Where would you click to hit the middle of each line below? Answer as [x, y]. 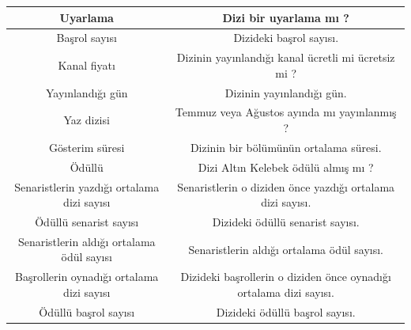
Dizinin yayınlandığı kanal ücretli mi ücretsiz [286, 57]
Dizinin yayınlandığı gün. [286, 92]
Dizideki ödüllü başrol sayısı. [286, 311]
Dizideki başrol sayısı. [286, 38]
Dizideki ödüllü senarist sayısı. [286, 222]
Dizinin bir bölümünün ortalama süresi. [286, 147]
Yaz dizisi [87, 120]
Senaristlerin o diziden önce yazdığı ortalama [286, 186]
